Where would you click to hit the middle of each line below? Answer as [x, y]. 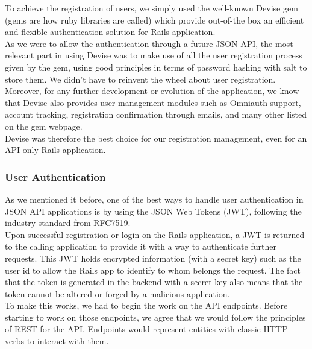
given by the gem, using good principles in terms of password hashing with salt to [156, 67]
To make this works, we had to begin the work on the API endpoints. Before [146, 305]
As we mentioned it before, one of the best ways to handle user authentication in [154, 199]
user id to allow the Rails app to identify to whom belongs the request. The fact [153, 270]
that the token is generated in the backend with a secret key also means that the [154, 282]
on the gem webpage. [44, 126]
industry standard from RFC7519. [68, 223]
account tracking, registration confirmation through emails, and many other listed [156, 114]
